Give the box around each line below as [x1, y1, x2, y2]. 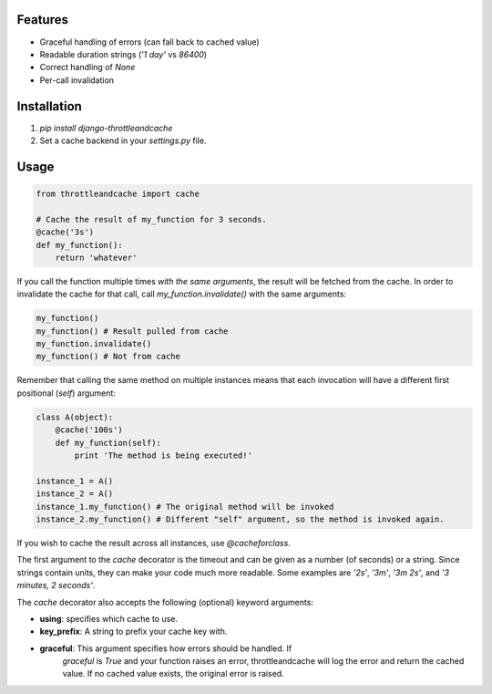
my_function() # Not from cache [36, 351, 181, 362]
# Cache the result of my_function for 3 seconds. [36, 214, 268, 224]
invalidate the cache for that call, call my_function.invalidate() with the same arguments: [16, 288, 346, 300]
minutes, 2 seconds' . [16, 580, 96, 591]
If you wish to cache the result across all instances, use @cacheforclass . [16, 537, 291, 548]
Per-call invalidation [39, 74, 114, 86]
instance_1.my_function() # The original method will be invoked [36, 502, 334, 512]
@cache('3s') [36, 227, 95, 237]
